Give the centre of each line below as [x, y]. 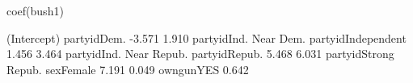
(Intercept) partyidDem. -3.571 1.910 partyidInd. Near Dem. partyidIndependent [206, 37]
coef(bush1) [35, 10]
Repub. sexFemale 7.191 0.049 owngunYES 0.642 [128, 69]
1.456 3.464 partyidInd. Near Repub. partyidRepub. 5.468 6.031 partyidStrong [200, 54]
